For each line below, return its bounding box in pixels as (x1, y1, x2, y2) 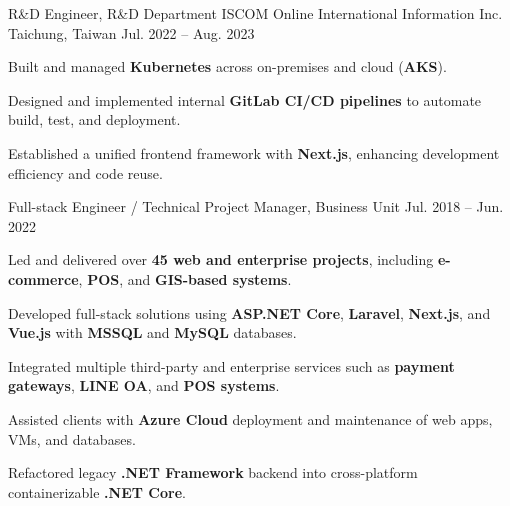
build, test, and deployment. (8, 109, 181, 130)
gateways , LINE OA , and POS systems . (8, 375, 280, 396)
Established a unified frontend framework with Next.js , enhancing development (8, 142, 500, 163)
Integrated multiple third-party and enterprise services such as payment (8, 355, 455, 376)
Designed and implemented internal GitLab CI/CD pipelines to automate (8, 89, 482, 110)
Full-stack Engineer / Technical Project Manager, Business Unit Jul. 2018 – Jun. (8, 196, 504, 217)
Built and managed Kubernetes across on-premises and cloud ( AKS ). (8, 56, 447, 77)
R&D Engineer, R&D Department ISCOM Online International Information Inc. (8, 3, 503, 23)
